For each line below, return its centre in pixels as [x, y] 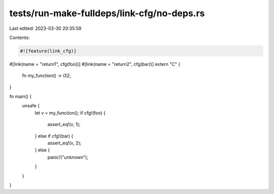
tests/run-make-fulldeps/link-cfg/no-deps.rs [107, 13]
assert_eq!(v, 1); [64, 125]
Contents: [20, 37]
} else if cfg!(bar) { [54, 136]
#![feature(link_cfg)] [48, 51]
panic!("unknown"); [68, 157]
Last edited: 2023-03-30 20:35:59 [45, 28]
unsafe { [31, 106]
